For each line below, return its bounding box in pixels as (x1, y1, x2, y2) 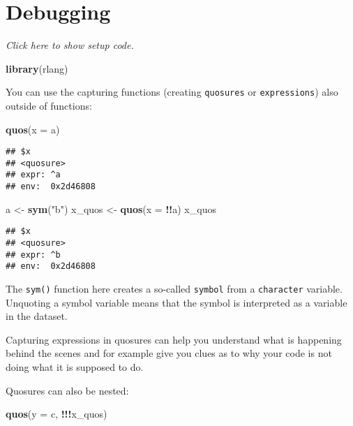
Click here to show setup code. (6, 38, 134, 52)
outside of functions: (6, 98, 92, 112)
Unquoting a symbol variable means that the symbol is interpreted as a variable (6, 295, 347, 309)
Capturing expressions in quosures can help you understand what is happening (6, 332, 342, 346)
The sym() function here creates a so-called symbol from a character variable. (6, 281, 343, 295)
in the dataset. (6, 309, 68, 323)
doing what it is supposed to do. (6, 360, 144, 374)
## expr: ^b (6, 249, 61, 260)
